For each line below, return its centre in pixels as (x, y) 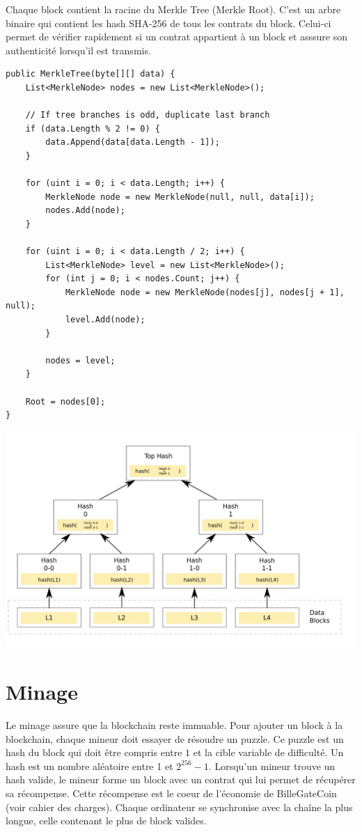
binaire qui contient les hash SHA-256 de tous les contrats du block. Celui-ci (168, 23)
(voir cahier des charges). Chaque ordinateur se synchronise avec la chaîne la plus (179, 807)
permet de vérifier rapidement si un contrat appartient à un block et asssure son (177, 37)
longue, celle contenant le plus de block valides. (106, 821)
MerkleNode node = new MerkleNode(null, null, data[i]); (180, 197)
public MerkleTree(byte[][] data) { (90, 74)
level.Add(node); (105, 320)
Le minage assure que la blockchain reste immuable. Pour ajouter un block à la (174, 725)
